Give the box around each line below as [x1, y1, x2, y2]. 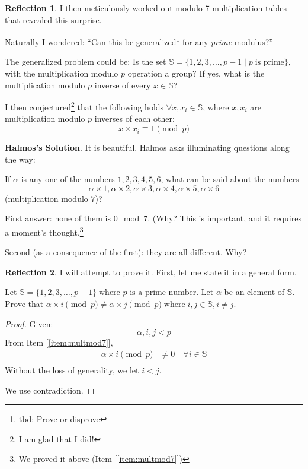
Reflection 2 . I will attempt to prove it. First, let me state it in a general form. [5, 265, 297, 278]
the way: [5, 153, 36, 165]
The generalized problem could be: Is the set [5, 55, 166, 68]
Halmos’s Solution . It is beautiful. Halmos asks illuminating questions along [5, 141, 290, 154]
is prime [255, 58, 284, 67]
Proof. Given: [5, 317, 53, 329]
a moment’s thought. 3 [5, 224, 84, 238]
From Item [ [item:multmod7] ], [5, 336, 113, 348]
